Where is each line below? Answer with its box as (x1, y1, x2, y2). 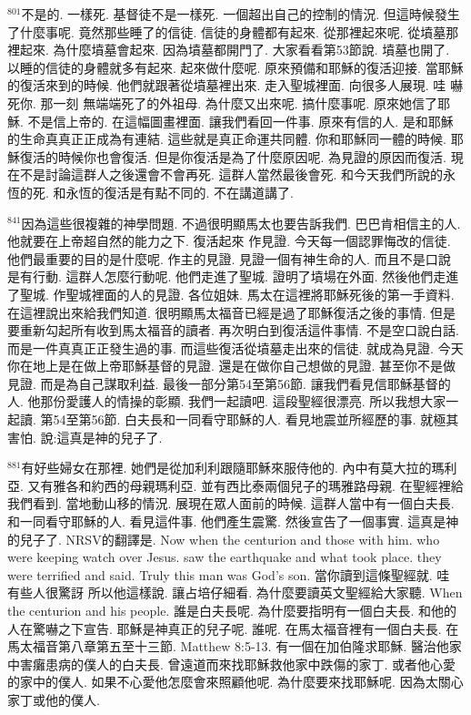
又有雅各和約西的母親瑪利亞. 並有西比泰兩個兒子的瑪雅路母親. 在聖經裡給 (27, 475, 464, 495)
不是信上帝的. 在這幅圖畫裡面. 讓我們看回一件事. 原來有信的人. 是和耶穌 (27, 111, 454, 130)
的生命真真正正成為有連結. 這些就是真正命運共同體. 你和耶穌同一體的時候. (7, 129, 446, 148)
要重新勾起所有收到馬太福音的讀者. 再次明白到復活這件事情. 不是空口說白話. (7, 321, 459, 340)
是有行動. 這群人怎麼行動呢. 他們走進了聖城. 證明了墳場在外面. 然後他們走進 (7, 267, 459, 286)
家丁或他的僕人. (7, 689, 100, 709)
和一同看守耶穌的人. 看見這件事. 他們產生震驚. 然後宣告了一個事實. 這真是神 (7, 512, 459, 531)
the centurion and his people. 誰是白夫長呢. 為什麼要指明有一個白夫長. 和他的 (7, 601, 457, 619)
